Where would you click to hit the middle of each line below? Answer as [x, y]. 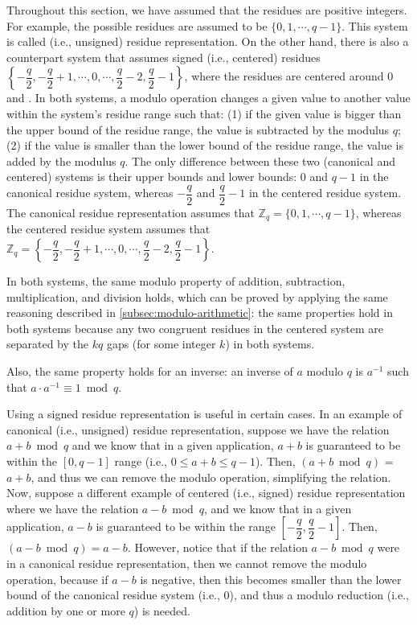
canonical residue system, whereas [90, 193]
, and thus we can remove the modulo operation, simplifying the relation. [211, 477]
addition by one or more [66, 610]
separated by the [48, 344]
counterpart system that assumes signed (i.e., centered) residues [164, 57]
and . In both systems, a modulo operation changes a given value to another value [208, 98]
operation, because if [57, 579]
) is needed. [162, 610]
